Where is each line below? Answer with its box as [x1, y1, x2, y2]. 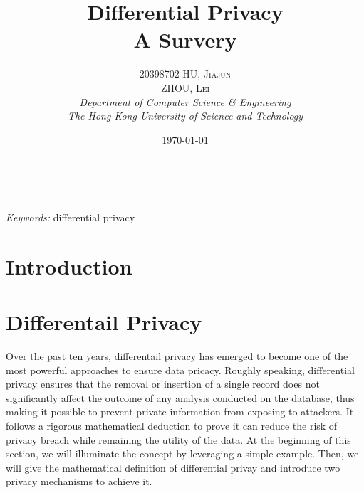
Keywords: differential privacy [6, 209, 135, 224]
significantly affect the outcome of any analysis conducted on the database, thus [6, 390, 355, 405]
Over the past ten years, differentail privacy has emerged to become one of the [6, 348, 348, 363]
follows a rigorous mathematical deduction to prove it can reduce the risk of [6, 418, 338, 433]
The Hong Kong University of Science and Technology [67, 108, 303, 123]
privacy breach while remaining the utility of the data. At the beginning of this [6, 432, 351, 447]
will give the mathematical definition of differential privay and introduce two [6, 460, 340, 475]
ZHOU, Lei [160, 80, 210, 95]
